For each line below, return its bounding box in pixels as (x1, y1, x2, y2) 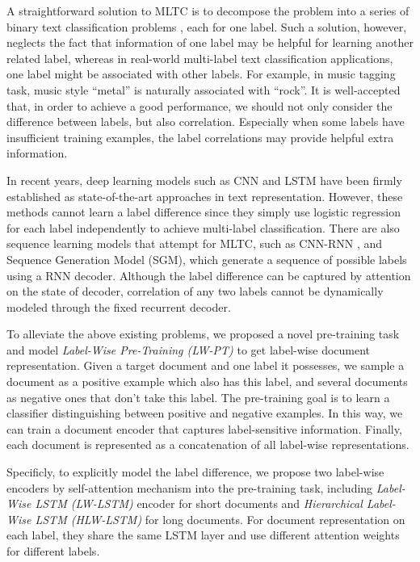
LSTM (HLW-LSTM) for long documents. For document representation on (35, 510, 405, 527)
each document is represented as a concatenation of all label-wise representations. (6, 436, 409, 453)
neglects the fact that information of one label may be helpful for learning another (6, 34, 414, 51)
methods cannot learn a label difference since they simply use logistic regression (6, 203, 401, 220)
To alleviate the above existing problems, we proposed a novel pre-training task (6, 325, 400, 342)
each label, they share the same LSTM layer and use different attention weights (6, 526, 400, 543)
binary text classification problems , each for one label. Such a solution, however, (6, 18, 407, 35)
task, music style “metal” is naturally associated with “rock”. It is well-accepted (6, 81, 401, 98)
